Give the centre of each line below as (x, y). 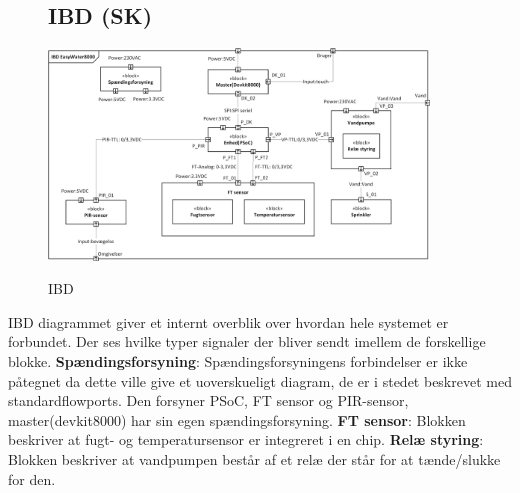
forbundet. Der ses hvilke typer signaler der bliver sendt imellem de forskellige (247, 341)
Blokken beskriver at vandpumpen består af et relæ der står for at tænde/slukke (254, 458)
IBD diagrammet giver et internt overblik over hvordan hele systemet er (228, 321)
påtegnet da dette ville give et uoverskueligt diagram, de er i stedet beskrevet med (260, 380)
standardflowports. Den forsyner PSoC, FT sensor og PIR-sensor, (208, 400)
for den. (32, 478)
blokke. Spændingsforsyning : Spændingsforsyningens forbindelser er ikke (238, 360)
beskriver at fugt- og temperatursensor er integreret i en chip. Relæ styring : (246, 439)
